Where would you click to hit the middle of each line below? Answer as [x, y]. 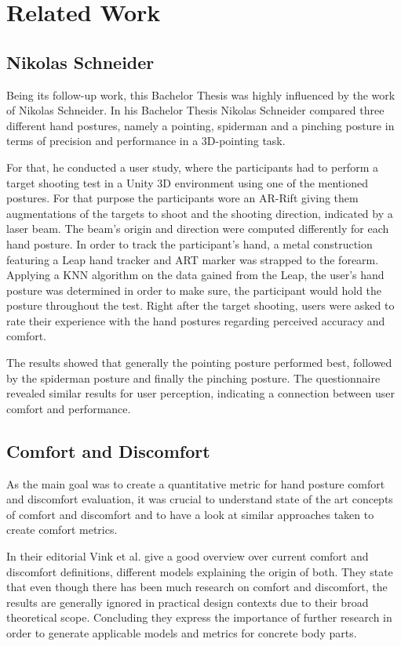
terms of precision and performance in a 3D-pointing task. [146, 141]
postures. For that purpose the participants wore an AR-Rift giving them [182, 198]
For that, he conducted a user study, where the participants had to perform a [192, 167]
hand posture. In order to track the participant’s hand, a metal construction [190, 243]
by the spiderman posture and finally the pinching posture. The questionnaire [193, 377]
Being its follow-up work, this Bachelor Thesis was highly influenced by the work [201, 94]
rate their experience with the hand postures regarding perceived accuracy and [196, 320]
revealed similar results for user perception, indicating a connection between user [200, 393]
